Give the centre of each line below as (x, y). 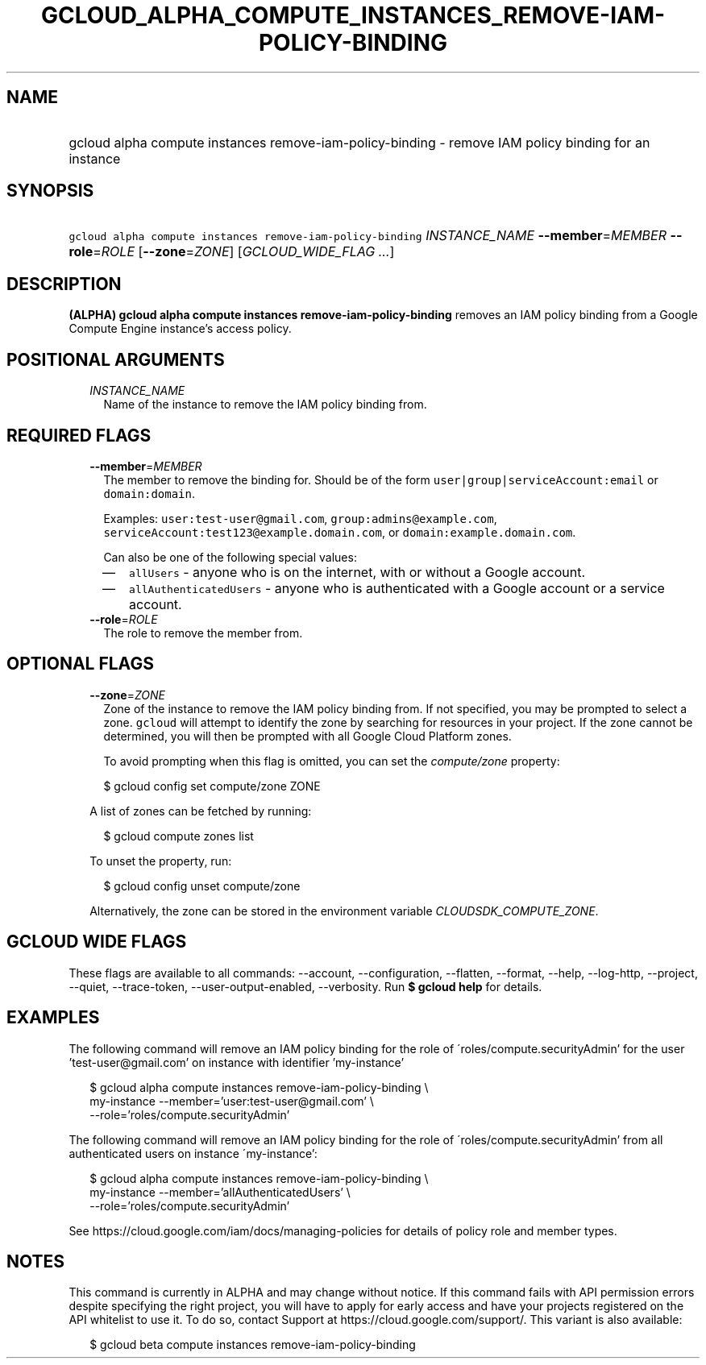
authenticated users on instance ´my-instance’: (193, 1153)
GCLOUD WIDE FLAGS (97, 942)
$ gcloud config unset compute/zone (202, 886)
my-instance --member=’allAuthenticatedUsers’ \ (220, 1192)
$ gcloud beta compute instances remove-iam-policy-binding (253, 1345)
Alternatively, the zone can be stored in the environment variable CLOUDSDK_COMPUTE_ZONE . (344, 911)
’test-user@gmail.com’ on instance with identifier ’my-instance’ (237, 1062)
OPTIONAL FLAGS (80, 664)
